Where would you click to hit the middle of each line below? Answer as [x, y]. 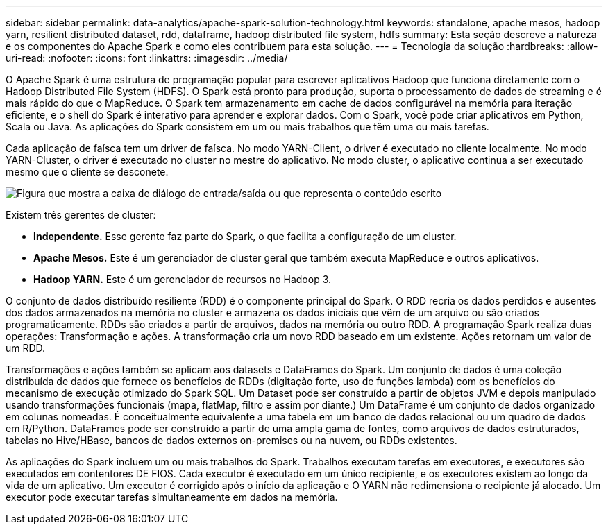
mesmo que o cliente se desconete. [87, 172]
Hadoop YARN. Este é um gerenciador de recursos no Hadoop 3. [183, 279]
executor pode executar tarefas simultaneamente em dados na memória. [172, 497]
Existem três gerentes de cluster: [81, 215]
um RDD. [26, 348]
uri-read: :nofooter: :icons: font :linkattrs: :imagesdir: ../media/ [147, 58]
